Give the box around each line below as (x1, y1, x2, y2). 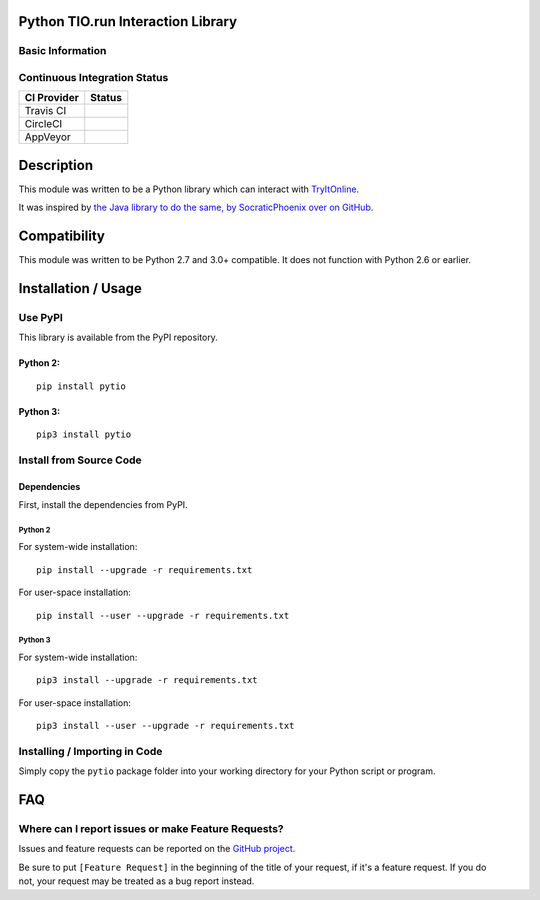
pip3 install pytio (36, 429, 132, 440)
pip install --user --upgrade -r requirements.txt (36, 610, 290, 621)
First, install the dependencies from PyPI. (18, 499, 189, 511)
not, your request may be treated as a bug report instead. (18, 875, 255, 887)
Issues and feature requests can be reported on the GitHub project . (18, 843, 296, 855)
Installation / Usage (18, 280, 142, 297)
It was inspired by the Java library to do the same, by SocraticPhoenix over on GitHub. (18, 201, 374, 214)
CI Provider (24, 91, 79, 105)
